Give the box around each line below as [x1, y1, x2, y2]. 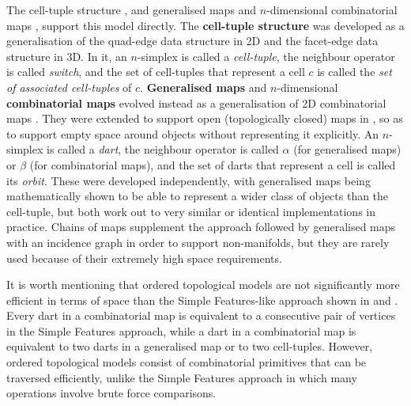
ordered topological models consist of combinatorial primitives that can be [6, 354, 367, 370]
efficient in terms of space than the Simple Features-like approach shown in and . [6, 291, 398, 308]
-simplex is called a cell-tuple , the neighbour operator [137, 47, 395, 64]
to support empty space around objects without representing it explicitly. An [6, 125, 379, 142]
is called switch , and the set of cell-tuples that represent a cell [6, 63, 305, 80]
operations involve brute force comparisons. [6, 385, 217, 401]
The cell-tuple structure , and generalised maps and [6, 2, 257, 17]
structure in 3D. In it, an [6, 47, 127, 64]
